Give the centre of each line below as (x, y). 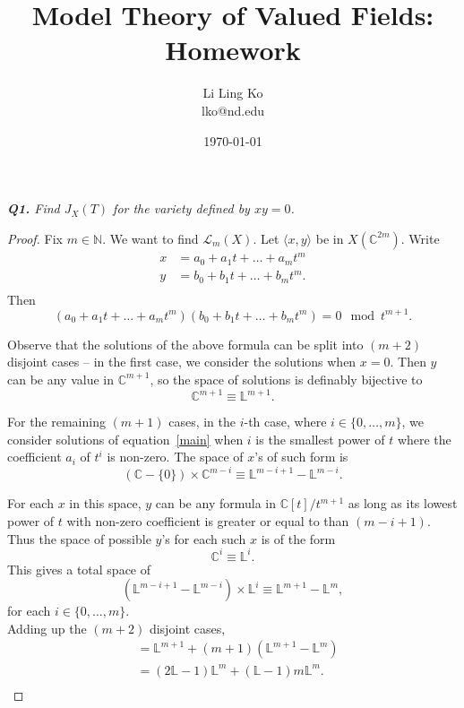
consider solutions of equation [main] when (125, 439)
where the (424, 439)
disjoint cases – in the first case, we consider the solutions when (182, 362)
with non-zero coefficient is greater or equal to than (208, 520)
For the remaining (56, 422)
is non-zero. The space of (175, 457)
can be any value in (60, 379)
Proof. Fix (35, 238)
